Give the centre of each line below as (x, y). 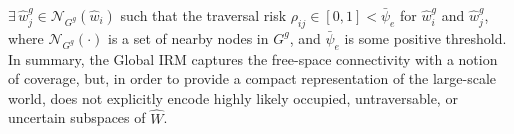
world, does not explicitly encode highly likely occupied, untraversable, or (233, 97)
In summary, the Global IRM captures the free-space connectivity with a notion (253, 58)
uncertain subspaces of (77, 117)
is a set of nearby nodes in (188, 37)
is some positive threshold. (425, 37)
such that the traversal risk (203, 15)
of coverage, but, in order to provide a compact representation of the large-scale (252, 78)
